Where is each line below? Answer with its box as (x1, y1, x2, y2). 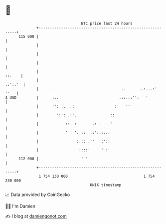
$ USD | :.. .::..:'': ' (5, 95, 149, 100)
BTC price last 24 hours (81, 21, 133, 26)
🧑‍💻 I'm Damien (5, 203, 36, 209)
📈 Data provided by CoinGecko (5, 192, 70, 198)
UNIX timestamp (90, 182, 122, 188)
